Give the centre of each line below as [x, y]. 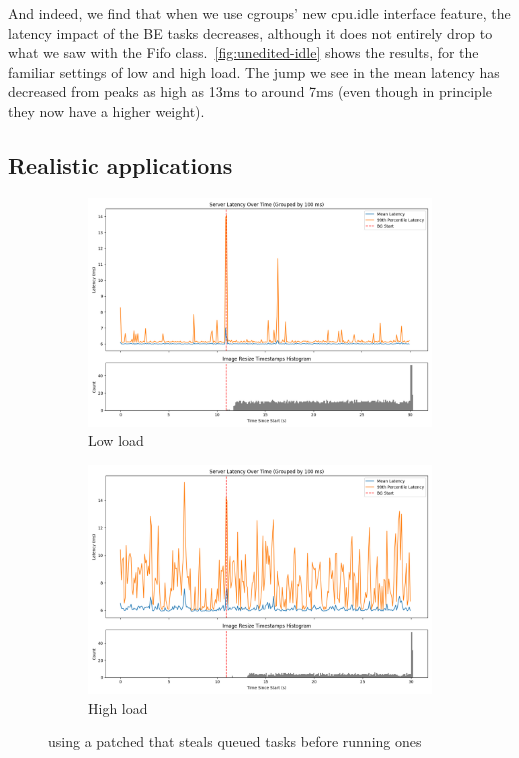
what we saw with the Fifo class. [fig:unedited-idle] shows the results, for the [243, 52]
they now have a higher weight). [106, 110]
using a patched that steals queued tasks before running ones [235, 741]
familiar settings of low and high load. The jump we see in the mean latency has [254, 71]
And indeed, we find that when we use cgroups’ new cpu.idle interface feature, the [259, 13]
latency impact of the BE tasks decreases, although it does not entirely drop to [250, 32]
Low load [116, 440]
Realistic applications [120, 164]
